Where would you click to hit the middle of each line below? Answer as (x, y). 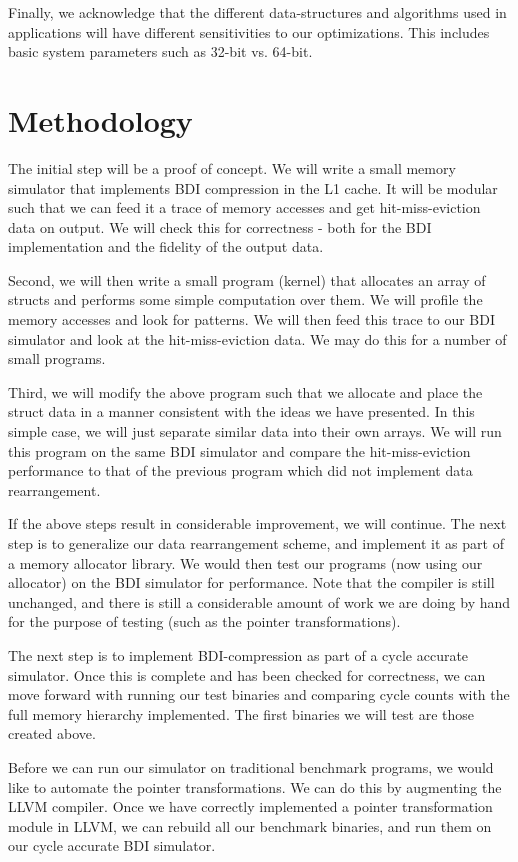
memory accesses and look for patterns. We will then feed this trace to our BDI (252, 319)
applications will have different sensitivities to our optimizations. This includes (249, 31)
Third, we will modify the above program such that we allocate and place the (245, 391)
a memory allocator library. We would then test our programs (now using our (245, 562)
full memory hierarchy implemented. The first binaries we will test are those (241, 713)
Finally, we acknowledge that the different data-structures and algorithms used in (257, 12)
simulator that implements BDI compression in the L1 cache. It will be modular (253, 187)
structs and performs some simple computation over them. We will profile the (245, 299)
